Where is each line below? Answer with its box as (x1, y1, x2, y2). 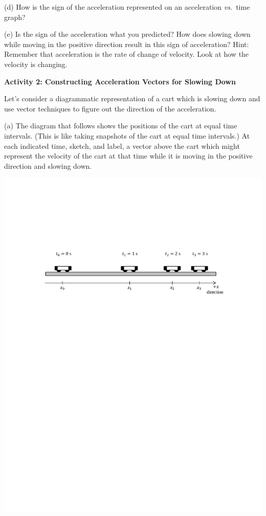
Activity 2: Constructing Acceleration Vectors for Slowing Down (4, 76, 236, 86)
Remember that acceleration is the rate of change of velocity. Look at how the (4, 49, 249, 59)
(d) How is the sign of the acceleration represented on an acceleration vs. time (4, 2, 250, 12)
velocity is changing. (4, 58, 68, 69)
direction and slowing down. (4, 160, 92, 171)
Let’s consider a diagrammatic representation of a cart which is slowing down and (4, 93, 260, 104)
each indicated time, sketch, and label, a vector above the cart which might (4, 140, 240, 151)
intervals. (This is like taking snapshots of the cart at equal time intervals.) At (4, 130, 250, 141)
